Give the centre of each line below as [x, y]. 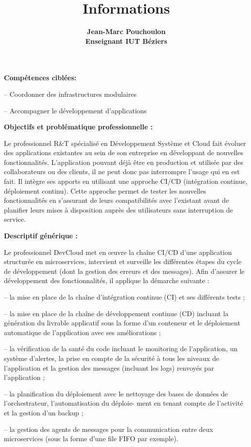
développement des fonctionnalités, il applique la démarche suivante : [107, 280]
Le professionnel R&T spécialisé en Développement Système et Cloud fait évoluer [125, 143]
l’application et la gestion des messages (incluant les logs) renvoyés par [109, 367]
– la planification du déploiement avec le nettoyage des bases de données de [116, 393]
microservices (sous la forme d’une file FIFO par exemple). [91, 438]
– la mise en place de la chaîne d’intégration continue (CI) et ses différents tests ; [125, 297]
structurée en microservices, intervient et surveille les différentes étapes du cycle [123, 261]
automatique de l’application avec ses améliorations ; [83, 332]
